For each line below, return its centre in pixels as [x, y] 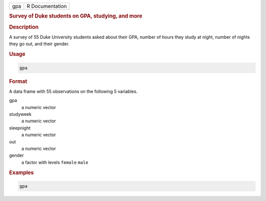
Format [18, 81]
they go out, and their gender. [39, 44]
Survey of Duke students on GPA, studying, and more [76, 16]
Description [24, 27]
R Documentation [47, 6]
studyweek [20, 114]
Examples [21, 172]
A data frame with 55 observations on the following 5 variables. [73, 91]
